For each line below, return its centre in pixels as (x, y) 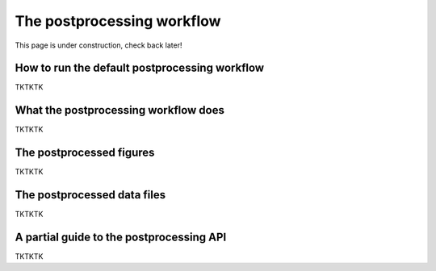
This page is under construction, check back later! (99, 45)
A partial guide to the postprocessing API (121, 237)
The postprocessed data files (90, 195)
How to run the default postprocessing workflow (140, 68)
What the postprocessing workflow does (120, 110)
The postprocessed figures (85, 153)
